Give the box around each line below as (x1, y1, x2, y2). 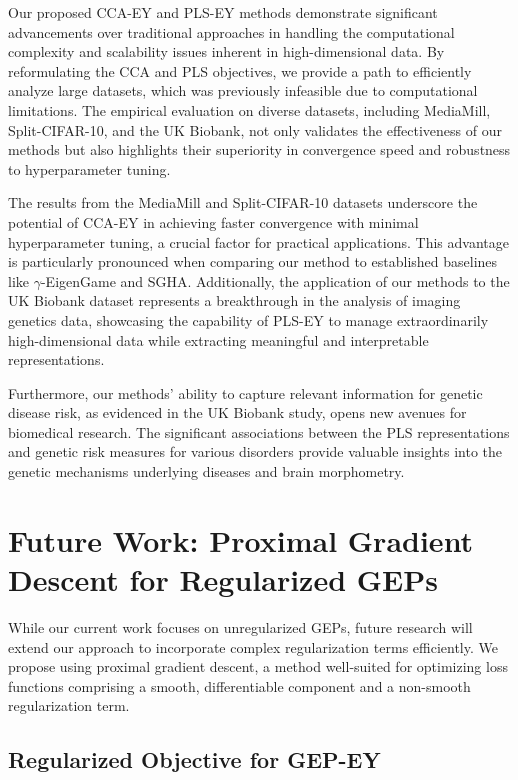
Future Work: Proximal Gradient (8, 519, 474, 560)
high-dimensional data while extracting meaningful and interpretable (8, 329, 429, 350)
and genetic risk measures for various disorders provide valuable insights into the (8, 441, 503, 462)
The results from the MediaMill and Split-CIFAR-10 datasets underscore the (8, 192, 478, 213)
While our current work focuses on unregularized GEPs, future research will (8, 616, 473, 637)
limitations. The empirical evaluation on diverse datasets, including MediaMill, (8, 99, 491, 120)
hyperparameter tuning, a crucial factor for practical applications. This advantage (8, 231, 509, 252)
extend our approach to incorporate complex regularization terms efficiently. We (8, 636, 498, 657)
